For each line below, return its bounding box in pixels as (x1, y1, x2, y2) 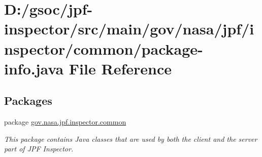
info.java (4, 58, 64, 78)
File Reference (69, 58, 172, 78)
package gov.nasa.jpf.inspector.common (4, 116, 126, 127)
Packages (4, 93, 52, 108)
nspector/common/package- (4, 38, 203, 59)
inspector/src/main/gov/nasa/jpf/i (4, 18, 254, 39)
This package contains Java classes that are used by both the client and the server (4, 133, 257, 144)
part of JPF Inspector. (4, 143, 74, 154)
